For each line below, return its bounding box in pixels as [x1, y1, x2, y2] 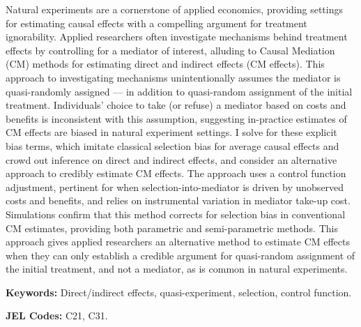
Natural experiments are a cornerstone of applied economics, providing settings [6, 2, 344, 16]
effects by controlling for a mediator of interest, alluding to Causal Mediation [6, 43, 335, 57]
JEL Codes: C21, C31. [6, 308, 108, 323]
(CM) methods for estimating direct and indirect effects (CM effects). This [6, 56, 325, 71]
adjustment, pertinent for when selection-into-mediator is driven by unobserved [6, 179, 344, 194]
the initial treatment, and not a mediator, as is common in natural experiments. [6, 261, 348, 276]
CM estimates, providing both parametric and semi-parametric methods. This [6, 220, 338, 235]
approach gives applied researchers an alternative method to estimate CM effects [6, 234, 351, 249]
